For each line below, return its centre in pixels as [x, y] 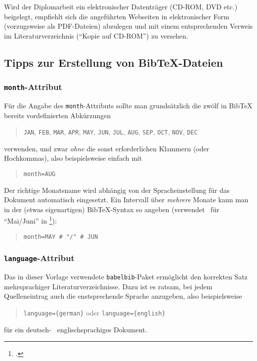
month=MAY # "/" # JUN [61, 237]
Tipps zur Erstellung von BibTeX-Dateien [114, 62]
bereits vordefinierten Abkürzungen [58, 115]
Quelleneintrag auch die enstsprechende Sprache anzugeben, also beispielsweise [123, 296]
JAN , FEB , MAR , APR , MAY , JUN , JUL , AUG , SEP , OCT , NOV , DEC [110, 132]
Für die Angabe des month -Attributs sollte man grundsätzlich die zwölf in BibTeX [128, 105]
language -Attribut [39, 258]
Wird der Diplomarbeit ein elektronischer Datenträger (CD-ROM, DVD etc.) [121, 6]
